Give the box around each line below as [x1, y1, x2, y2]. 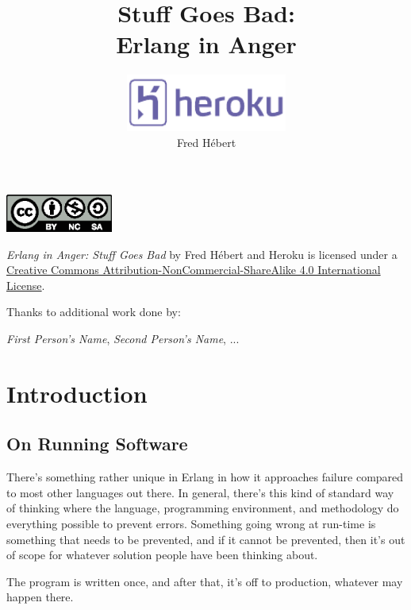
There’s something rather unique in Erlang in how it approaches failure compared [6, 469, 404, 485]
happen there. [6, 589, 74, 605]
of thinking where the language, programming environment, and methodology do [6, 500, 399, 516]
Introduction [6, 376, 148, 409]
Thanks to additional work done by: [6, 303, 181, 320]
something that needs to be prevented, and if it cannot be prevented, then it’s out [6, 531, 405, 547]
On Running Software [6, 431, 188, 456]
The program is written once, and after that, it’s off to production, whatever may [6, 573, 403, 589]
